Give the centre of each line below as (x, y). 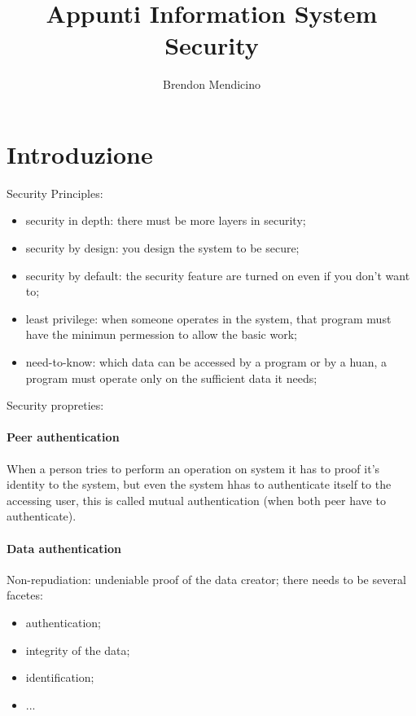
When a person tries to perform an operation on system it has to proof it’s (193, 468)
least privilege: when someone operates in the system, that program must (208, 318)
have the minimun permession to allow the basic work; (161, 334)
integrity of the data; (78, 650)
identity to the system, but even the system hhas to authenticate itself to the (199, 484)
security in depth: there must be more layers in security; (166, 220)
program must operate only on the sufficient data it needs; (171, 378)
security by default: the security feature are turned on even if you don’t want (218, 275)
